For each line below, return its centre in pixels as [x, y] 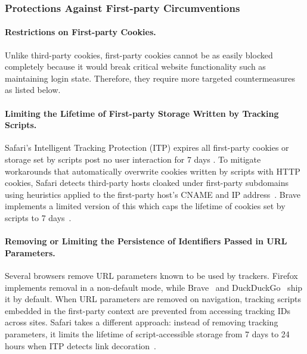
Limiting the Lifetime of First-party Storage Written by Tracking [142, 113]
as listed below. [33, 90]
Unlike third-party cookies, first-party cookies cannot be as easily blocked [139, 55]
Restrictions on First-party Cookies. [80, 32]
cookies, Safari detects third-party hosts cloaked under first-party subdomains [147, 183]
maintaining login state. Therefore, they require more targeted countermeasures [150, 78]
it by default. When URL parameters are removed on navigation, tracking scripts [153, 299]
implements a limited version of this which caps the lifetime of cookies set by [145, 206]
